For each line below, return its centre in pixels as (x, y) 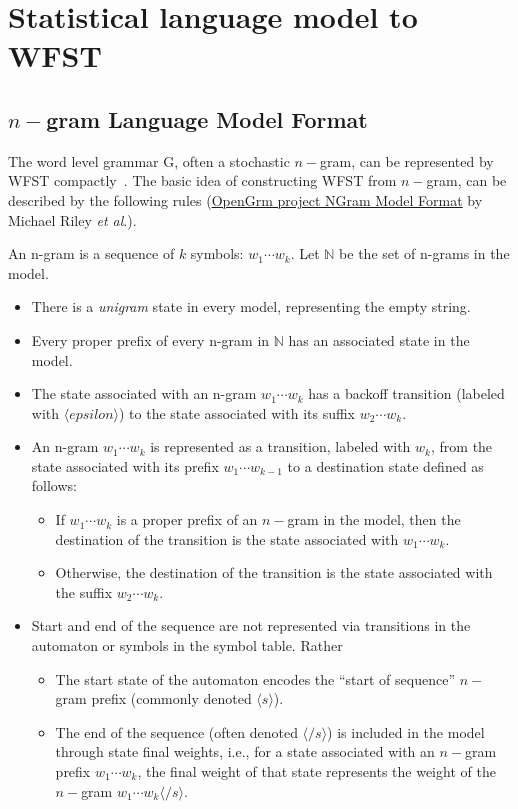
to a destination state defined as (385, 465)
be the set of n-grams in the (424, 253)
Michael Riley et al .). (72, 219)
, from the (461, 446)
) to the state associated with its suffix (237, 412)
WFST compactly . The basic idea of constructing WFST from (202, 180)
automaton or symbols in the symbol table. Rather (187, 645)
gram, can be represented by (407, 160)
